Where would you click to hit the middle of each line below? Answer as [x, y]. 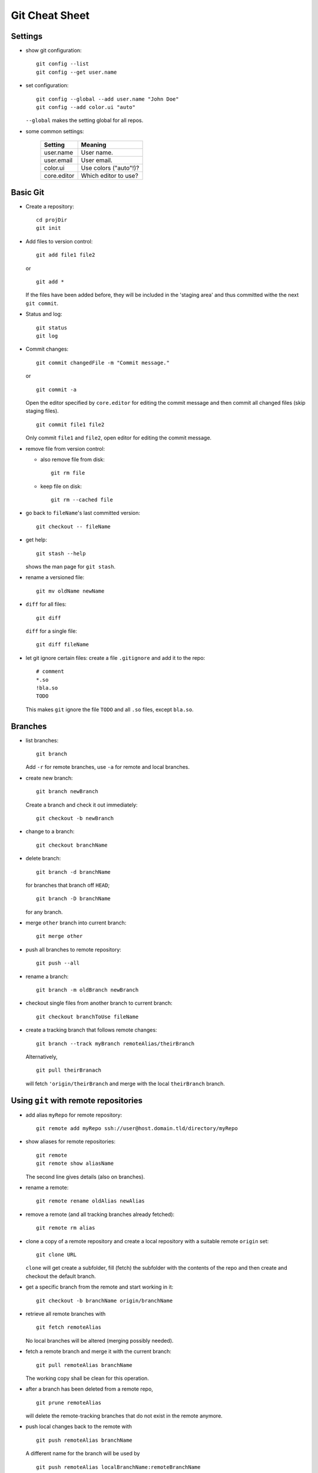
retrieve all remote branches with [66, 1313]
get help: [36, 540]
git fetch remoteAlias [69, 1327]
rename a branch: [47, 976]
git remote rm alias [66, 1228]
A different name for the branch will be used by [83, 1454]
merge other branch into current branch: [76, 923]
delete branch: [43, 858]
